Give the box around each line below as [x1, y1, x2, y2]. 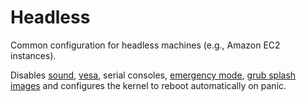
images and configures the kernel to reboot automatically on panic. [10, 79, 287, 91]
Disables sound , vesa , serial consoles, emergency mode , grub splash [10, 69, 297, 81]
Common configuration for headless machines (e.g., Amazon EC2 [10, 39, 281, 51]
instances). [10, 49, 57, 61]
